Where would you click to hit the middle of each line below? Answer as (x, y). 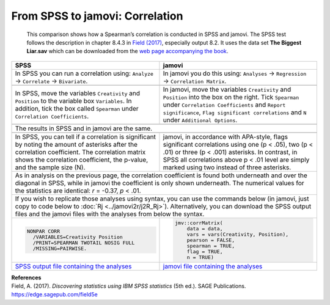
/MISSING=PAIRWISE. (60, 248)
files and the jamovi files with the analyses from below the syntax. (110, 214)
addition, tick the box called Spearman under (77, 108)
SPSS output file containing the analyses (73, 266)
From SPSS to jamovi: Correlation (97, 16)
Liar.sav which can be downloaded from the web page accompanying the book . (127, 51)
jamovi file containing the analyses (213, 266)
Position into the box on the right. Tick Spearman (231, 97)
